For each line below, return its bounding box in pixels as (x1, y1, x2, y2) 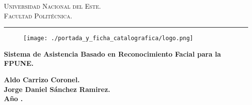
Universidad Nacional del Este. (4, 1, 101, 11)
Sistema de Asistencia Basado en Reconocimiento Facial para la (4, 48, 221, 59)
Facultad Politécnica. (4, 10, 72, 20)
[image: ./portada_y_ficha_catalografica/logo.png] (23, 35, 193, 42)
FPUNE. (4, 58, 34, 68)
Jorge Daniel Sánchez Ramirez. (4, 84, 110, 94)
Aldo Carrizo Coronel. (4, 75, 80, 85)
